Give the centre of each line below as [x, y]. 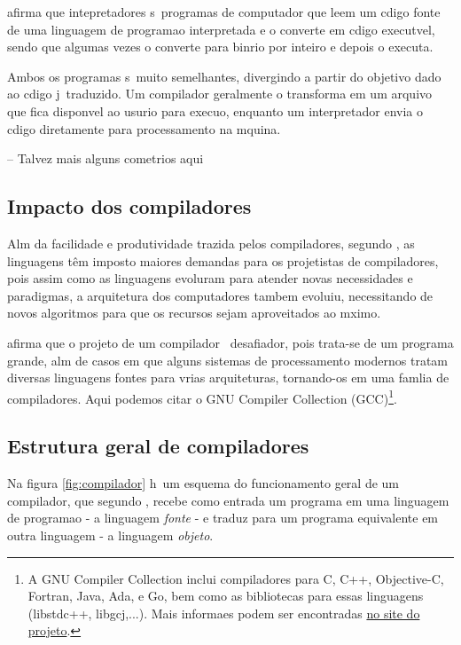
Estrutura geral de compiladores [158, 446]
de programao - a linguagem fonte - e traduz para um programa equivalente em [223, 518]
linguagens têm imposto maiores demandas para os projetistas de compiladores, [223, 260]
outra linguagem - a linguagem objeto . [110, 535]
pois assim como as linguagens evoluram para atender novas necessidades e [210, 278]
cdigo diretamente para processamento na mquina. [144, 128]
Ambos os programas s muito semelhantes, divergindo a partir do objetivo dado [224, 76]
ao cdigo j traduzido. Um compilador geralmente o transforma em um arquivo [220, 94]
